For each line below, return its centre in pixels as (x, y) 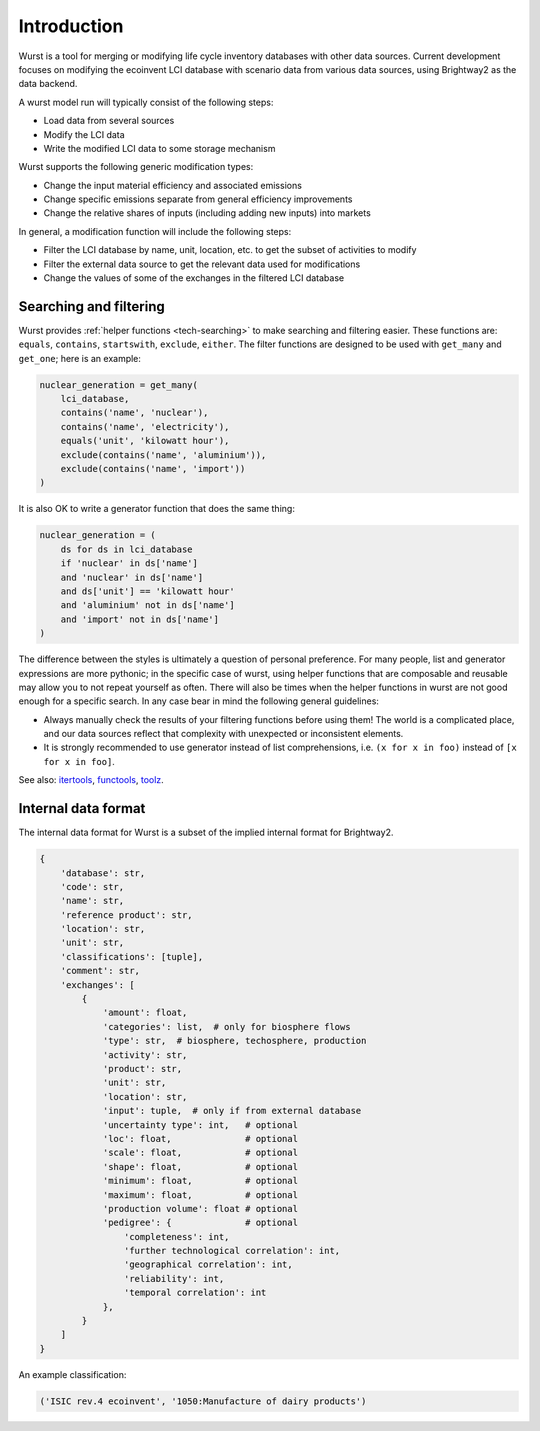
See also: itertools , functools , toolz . (91, 780)
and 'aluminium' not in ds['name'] (147, 605)
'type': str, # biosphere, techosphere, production (234, 1041)
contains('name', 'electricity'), (145, 426)
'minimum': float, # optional (200, 1181)
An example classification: (72, 1374)
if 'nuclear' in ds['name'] (129, 563)
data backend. (48, 84)
